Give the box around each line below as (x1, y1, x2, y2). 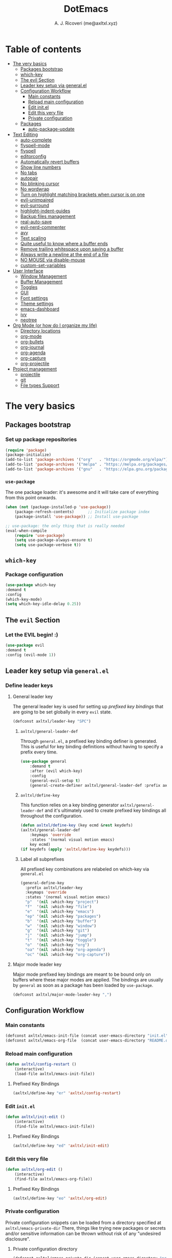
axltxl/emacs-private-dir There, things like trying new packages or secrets (5, 1225, 166, 1231)
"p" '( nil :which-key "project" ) (25, 899, 99, 905)
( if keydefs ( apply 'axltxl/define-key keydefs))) (20, 846, 131, 852)
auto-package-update (28, 126, 75, 132)
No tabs (20, 169, 37, 176)
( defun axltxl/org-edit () (5, 1167, 63, 1172)
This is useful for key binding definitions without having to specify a (20, 744, 163, 750)
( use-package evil (5, 643, 45, 648)
